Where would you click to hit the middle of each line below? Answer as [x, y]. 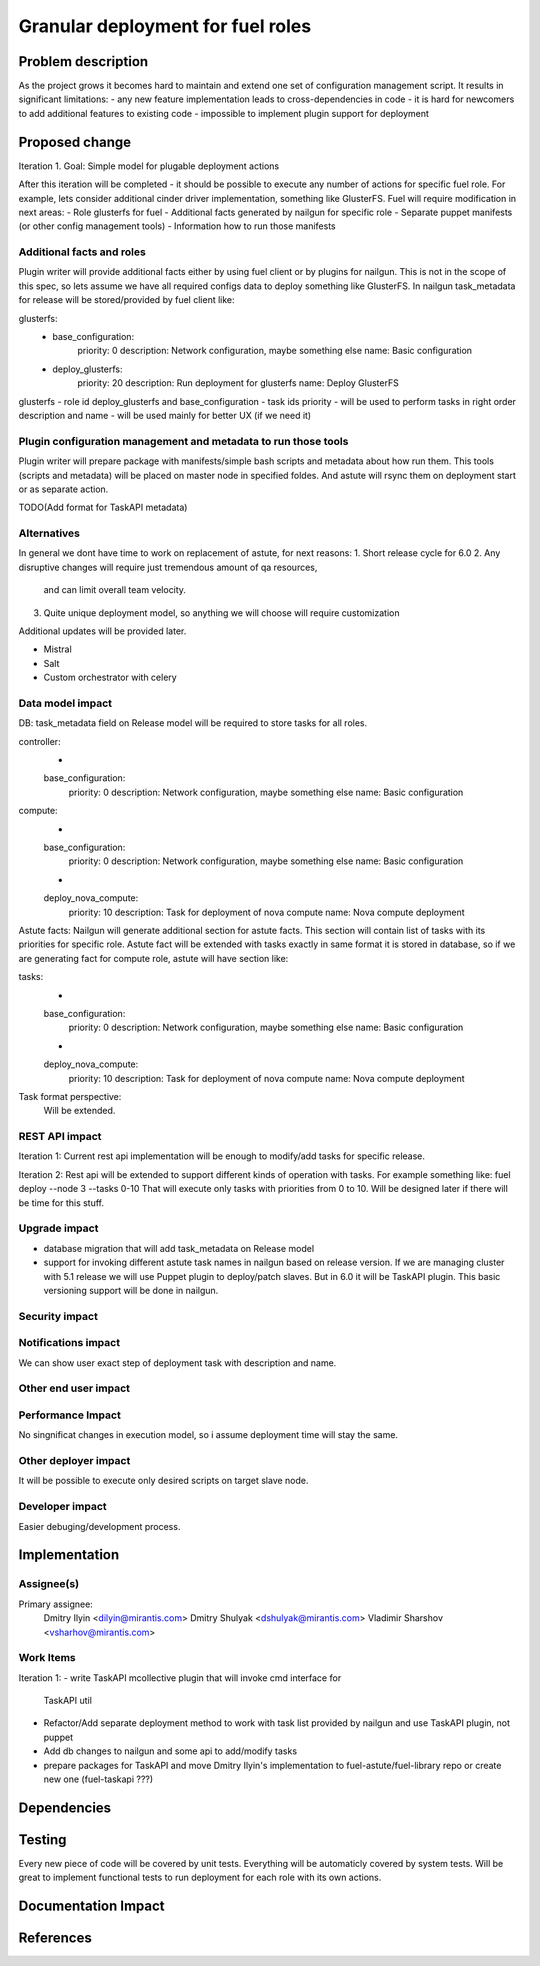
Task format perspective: [70, 1096]
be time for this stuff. [61, 1202]
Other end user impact [74, 1388]
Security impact [58, 1316]
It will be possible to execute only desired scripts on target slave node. [163, 1481]
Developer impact [62, 1507]
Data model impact [65, 703]
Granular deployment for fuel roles [165, 26]
